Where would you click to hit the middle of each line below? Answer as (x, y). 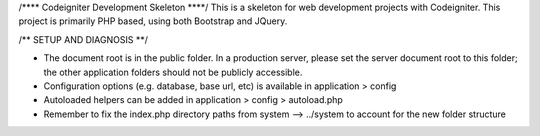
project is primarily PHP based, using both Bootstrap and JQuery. (153, 21)
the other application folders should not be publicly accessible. (173, 72)
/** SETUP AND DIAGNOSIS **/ (83, 39)
